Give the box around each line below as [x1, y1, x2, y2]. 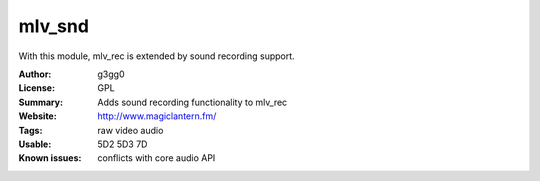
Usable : [18, 138, 52, 150]
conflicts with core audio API [97, 152, 216, 164]
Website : [18, 110, 57, 122]
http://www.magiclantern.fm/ [97, 110, 217, 122]
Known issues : [18, 152, 82, 164]
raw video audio [97, 124, 164, 136]
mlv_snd [18, 15, 90, 37]
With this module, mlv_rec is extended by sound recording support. [18, 50, 295, 62]
